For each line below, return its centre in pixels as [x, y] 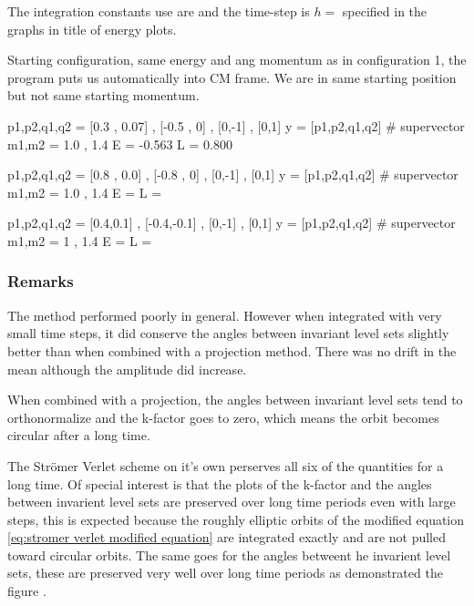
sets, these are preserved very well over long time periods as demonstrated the [225, 573]
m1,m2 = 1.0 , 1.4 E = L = [85, 192]
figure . [27, 591]
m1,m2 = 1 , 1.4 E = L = [80, 240]
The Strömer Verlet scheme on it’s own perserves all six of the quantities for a [226, 465]
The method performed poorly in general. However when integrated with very [225, 315]
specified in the [385, 11]
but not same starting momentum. [103, 95]
